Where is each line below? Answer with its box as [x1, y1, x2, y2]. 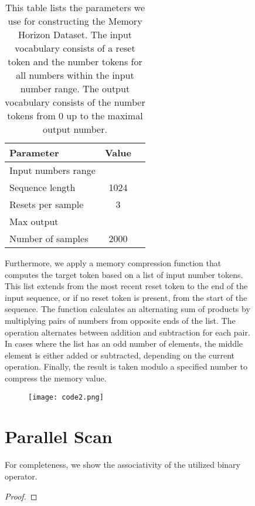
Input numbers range [9, 163, 96, 177]
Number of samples [9, 232, 89, 245]
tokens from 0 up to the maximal [7, 109, 143, 122]
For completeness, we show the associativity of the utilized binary [5, 458, 240, 471]
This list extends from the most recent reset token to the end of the [5, 280, 248, 292]
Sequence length [9, 180, 76, 194]
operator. [5, 470, 38, 482]
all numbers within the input [16, 68, 134, 82]
